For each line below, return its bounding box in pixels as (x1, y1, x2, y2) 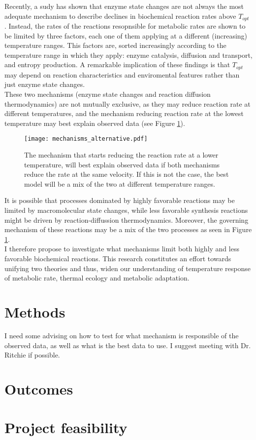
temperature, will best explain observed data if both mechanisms (24, 159, 220, 169)
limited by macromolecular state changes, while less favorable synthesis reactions (4, 205, 248, 215)
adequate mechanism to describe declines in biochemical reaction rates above (4, 10, 236, 21)
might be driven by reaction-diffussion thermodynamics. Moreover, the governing (4, 214, 249, 225)
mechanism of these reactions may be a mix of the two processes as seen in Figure (4, 224, 252, 235)
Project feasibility (4, 417, 128, 438)
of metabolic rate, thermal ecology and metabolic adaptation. (4, 273, 190, 283)
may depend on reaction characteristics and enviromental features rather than (4, 69, 240, 80)
